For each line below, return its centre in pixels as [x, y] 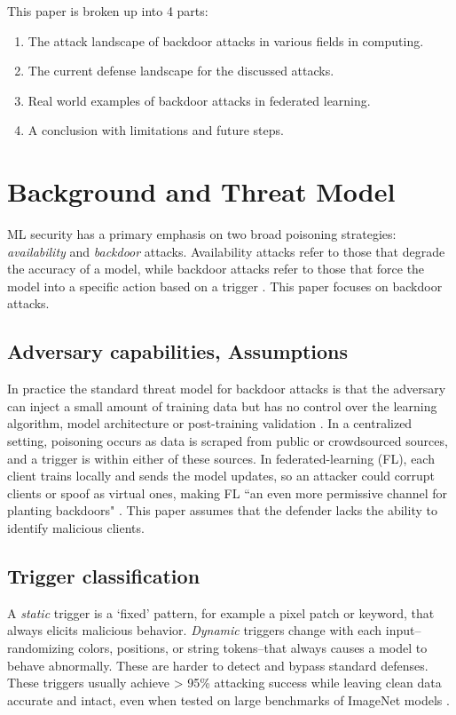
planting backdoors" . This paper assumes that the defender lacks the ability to [222, 510]
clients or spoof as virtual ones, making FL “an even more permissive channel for [228, 493]
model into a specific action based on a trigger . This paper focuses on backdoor [225, 286]
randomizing [41, 647]
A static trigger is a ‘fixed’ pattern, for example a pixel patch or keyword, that [221, 612]
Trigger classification [104, 576]
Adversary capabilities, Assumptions [178, 351]
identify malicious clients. [76, 528]
